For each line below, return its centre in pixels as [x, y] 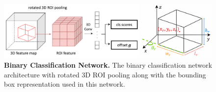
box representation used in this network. [65, 84]
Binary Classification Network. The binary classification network [108, 64]
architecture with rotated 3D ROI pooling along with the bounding [105, 74]
